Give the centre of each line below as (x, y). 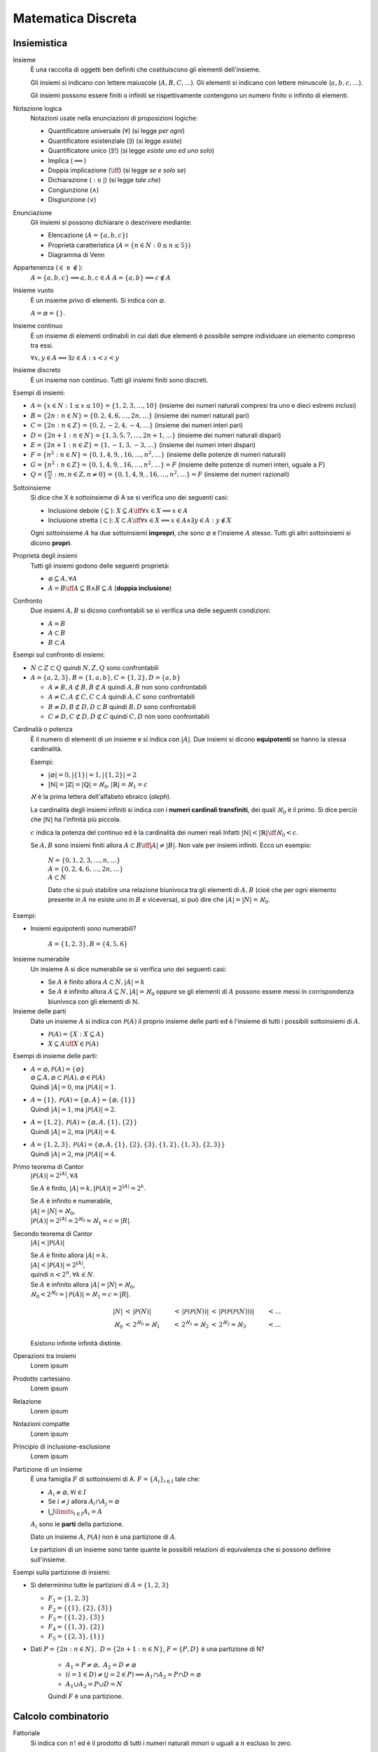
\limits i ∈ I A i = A (78, 1512)
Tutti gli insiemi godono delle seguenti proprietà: (100, 566)
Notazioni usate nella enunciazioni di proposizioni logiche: (114, 118)
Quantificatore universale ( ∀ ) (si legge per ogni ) (117, 131)
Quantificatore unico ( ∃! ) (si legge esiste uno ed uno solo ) (131, 151)
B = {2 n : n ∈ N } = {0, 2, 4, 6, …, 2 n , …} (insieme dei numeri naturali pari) (140, 415)
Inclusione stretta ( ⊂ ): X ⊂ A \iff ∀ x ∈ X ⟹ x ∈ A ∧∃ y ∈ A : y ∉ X (140, 520)
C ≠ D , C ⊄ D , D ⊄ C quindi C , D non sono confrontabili (129, 717)
